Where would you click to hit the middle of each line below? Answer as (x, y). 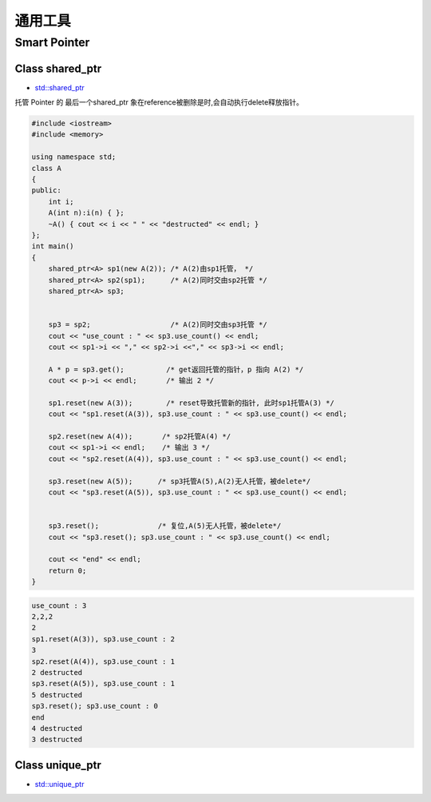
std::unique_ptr (59, 784)
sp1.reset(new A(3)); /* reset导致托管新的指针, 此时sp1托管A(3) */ (191, 403)
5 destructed (57, 695)
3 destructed (57, 740)
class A (46, 168)
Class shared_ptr (58, 68)
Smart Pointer (52, 42)
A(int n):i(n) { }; (87, 213)
